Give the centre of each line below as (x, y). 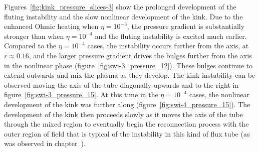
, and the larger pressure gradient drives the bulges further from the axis (140, 55)
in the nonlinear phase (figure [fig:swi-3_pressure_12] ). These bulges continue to (128, 65)
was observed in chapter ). (45, 143)
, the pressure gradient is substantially (186, 26)
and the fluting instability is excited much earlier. (171, 36)
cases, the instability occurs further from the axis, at (168, 46)
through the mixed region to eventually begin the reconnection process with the (126, 124)
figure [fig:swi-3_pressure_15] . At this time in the (81, 94)
